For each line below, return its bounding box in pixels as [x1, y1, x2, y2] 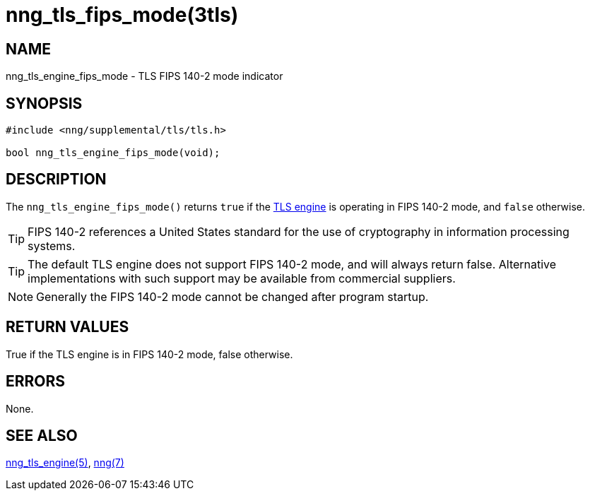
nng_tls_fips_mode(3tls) [6, 3, 239, 27]
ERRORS [6, 372, 66, 391]
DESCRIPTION [6, 170, 107, 189]
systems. [28, 238, 76, 253]
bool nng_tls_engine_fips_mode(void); [6, 147, 220, 159]
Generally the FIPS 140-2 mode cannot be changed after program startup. [36, 289, 429, 304]
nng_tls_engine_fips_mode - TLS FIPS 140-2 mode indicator [6, 70, 283, 83]
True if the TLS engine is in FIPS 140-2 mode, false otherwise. [6, 348, 293, 360]
